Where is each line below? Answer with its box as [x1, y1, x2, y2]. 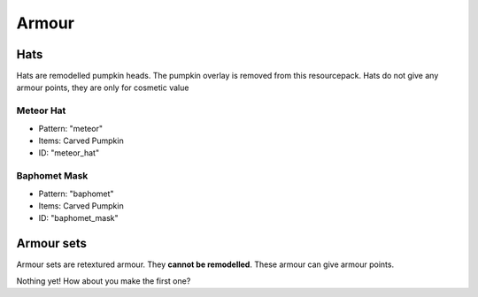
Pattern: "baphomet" [38, 188, 114, 199]
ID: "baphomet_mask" [38, 213, 119, 224]
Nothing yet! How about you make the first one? [16, 275, 191, 286]
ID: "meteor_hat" [38, 148, 100, 158]
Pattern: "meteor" [38, 123, 104, 133]
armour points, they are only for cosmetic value [16, 82, 189, 93]
